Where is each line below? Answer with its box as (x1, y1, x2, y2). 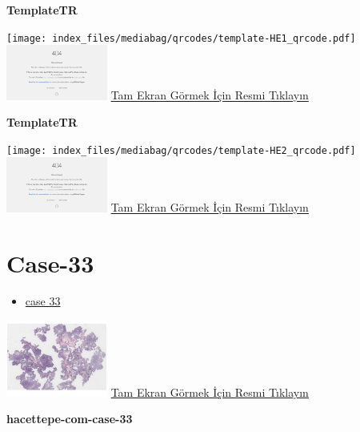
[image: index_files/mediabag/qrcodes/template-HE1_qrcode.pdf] (6, 32, 356, 44)
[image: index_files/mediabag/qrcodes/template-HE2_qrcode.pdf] (6, 144, 356, 156)
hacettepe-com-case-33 (6, 410, 133, 427)
